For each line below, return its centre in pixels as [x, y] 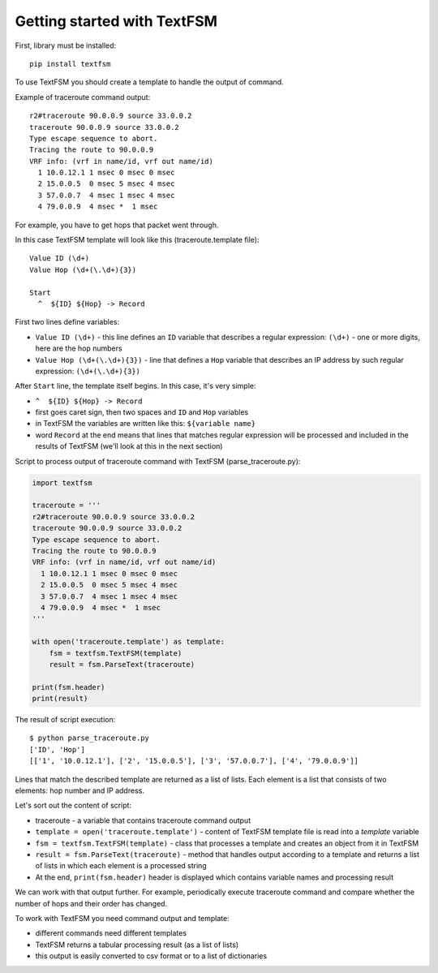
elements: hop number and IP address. [80, 790]
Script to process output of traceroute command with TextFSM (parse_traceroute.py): [158, 461]
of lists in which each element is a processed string [121, 866]
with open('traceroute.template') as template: [128, 642]
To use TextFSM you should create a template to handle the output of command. [149, 82]
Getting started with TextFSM [116, 21]
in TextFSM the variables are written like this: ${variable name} [145, 424]
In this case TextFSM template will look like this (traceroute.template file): [137, 240]
